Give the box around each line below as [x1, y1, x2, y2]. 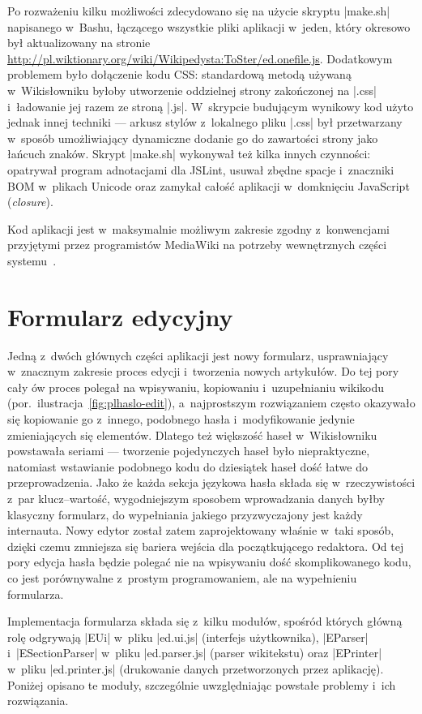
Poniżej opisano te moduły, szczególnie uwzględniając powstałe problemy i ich [7, 676, 396, 693]
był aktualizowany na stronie [7, 34, 151, 51]
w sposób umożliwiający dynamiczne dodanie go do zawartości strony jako [7, 129, 378, 146]
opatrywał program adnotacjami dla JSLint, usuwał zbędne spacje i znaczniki [7, 161, 394, 178]
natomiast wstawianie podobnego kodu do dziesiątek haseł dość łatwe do [7, 458, 368, 475]
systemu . [7, 252, 57, 269]
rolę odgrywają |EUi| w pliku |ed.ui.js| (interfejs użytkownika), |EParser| [7, 628, 369, 645]
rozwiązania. [7, 692, 69, 709]
